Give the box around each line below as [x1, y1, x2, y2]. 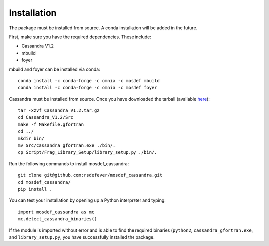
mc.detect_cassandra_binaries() [18, 216, 97, 222]
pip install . [18, 186, 52, 192]
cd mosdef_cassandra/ [18, 179, 71, 185]
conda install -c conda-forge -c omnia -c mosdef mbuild [18, 78, 160, 83]
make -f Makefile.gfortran [18, 121, 84, 127]
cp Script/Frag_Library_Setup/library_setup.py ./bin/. [18, 150, 157, 155]
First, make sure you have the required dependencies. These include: [9, 34, 151, 40]
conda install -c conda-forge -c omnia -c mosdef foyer [18, 85, 157, 91]
